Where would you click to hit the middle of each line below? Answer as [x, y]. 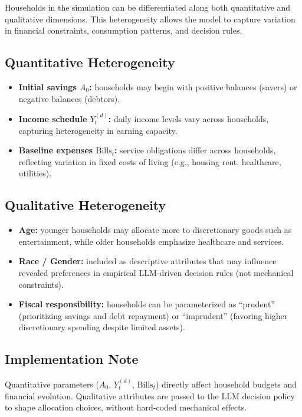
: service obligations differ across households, [195, 150]
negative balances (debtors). [69, 98]
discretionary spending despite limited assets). [102, 327]
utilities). [35, 173]
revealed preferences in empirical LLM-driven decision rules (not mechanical [156, 272]
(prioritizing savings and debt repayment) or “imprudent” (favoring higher [153, 315]
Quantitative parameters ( [52, 384]
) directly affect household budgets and [226, 384]
